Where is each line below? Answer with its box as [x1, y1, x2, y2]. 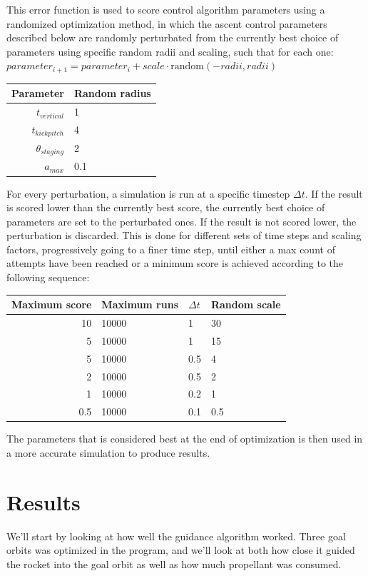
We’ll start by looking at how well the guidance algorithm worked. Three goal [6, 528, 346, 543]
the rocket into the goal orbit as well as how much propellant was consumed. [6, 556, 342, 571]
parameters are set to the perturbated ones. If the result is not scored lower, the [6, 213, 357, 228]
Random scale [210, 297, 281, 312]
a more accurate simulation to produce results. [6, 445, 210, 460]
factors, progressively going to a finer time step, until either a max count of [6, 241, 335, 256]
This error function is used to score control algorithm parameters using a [6, 2, 325, 16]
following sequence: [6, 270, 90, 285]
